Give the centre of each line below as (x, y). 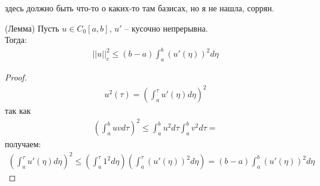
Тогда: (16, 40)
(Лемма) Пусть (32, 28)
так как (18, 111)
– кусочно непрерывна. (166, 28)
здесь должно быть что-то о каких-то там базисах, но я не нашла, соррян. (140, 8)
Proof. (16, 77)
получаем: (23, 144)
